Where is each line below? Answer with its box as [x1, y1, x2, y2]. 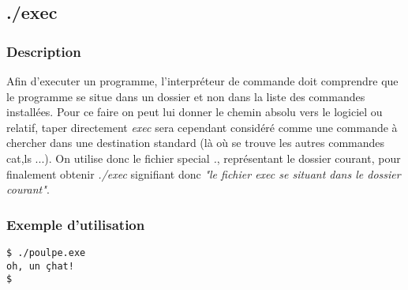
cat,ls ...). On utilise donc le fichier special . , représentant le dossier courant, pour [6, 149, 401, 166]
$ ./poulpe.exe [6, 247, 86, 258]
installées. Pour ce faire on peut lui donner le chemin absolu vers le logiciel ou [6, 104, 383, 120]
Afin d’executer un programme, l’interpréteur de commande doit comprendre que [6, 73, 399, 89]
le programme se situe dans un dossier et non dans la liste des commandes [6, 88, 365, 104]
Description [6, 41, 81, 61]
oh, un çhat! [6, 260, 74, 272]
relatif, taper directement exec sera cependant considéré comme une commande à [6, 119, 398, 135]
